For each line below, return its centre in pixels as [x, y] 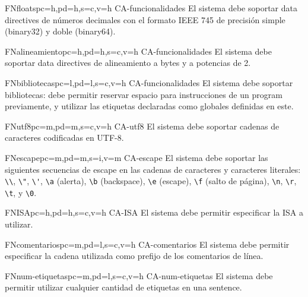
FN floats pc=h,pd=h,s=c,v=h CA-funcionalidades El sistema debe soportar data [151, 8]
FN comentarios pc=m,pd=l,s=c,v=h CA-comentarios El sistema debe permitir [147, 244]
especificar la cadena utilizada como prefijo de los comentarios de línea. [134, 256]
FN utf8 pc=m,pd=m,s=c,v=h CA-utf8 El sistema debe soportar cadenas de [142, 126]
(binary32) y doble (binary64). [60, 31]
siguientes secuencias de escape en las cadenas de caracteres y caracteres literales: [153, 169]
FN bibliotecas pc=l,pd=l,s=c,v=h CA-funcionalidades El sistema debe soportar [149, 82]
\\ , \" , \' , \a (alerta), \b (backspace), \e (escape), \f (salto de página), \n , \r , [151, 181]
